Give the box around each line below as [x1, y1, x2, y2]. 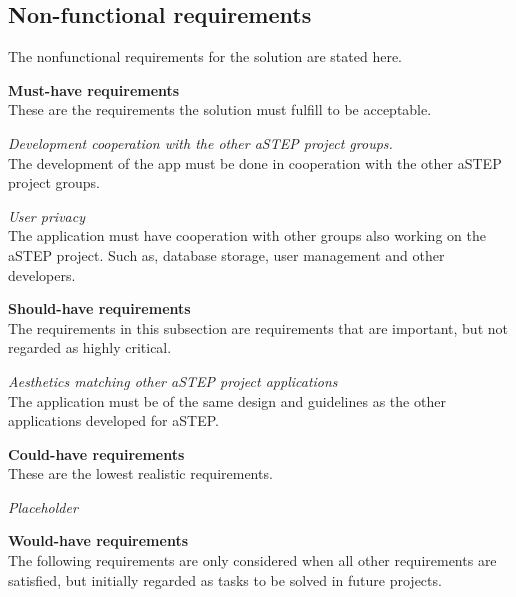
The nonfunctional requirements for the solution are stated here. [8, 46, 403, 67]
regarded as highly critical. [8, 337, 172, 358]
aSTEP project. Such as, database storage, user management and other [8, 244, 445, 265]
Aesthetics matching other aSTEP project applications [8, 370, 338, 391]
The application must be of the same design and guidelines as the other [8, 390, 446, 411]
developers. [8, 264, 76, 285]
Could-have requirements [8, 443, 185, 464]
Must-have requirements [8, 79, 180, 100]
